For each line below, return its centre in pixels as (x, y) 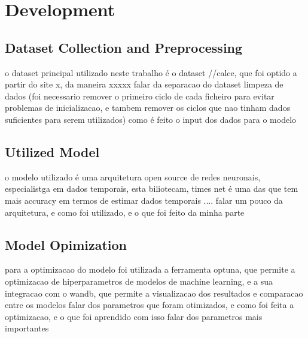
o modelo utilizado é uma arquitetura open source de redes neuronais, (133, 176)
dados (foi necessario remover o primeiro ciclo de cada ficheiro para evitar (140, 96)
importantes (27, 328)
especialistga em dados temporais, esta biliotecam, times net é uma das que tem (152, 188)
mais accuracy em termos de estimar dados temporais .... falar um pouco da (144, 200)
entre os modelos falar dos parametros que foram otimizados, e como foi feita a (150, 305)
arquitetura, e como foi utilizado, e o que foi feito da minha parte (125, 212)
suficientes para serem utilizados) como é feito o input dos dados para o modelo (151, 119)
